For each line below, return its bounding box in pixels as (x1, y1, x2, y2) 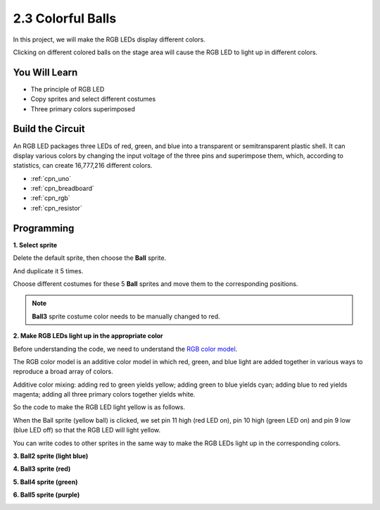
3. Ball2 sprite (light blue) (13, 452, 89, 461)
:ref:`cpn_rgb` (30, 194, 70, 202)
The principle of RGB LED (30, 85, 105, 93)
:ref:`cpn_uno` (30, 174, 72, 182)
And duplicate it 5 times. (13, 266, 84, 275)
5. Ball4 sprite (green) (13, 478, 78, 486)
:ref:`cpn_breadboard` (30, 184, 95, 193)
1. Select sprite (13, 240, 58, 249)
